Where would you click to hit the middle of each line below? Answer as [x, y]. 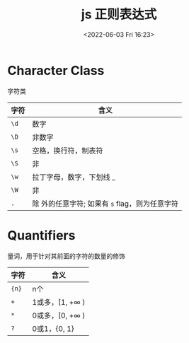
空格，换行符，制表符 [68, 151]
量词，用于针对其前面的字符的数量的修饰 [66, 256]
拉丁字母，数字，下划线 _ [74, 177]
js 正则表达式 [119, 14]
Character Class [56, 70]
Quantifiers [41, 235]
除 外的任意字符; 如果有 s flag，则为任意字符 [105, 204]
